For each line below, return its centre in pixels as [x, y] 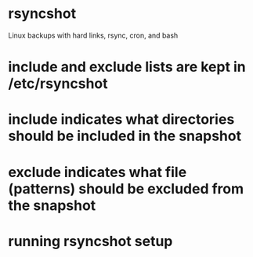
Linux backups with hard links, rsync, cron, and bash [93, 35]
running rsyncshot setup [90, 241]
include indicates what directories [121, 119]
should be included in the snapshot [125, 136]
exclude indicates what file [98, 172]
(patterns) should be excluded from [126, 188]
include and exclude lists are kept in [127, 67]
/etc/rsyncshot [58, 84]
